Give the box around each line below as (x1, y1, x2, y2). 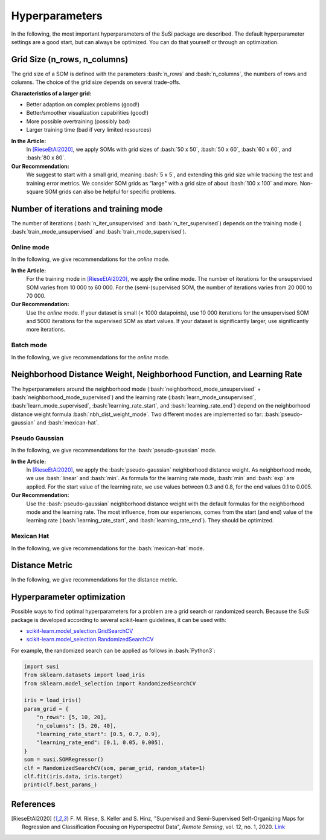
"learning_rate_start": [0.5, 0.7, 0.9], (36, 731, 161, 737)
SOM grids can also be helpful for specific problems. (45, 188, 176, 195)
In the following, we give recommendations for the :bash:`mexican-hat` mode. (11, 544, 205, 552)
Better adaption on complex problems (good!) (26, 101, 140, 108)
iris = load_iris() (24, 697, 81, 704)
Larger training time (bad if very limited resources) (26, 126, 152, 133)
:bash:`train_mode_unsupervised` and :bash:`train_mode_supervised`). (11, 228, 187, 236)
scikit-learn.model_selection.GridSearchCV (26, 627, 133, 635)
